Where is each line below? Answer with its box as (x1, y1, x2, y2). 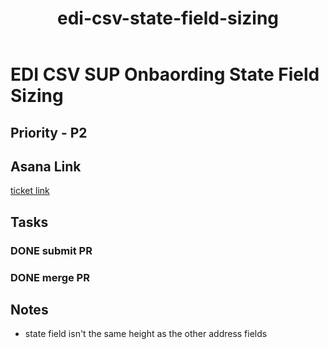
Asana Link (10, 158, 82, 175)
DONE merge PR (10, 270, 90, 284)
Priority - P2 (10, 124, 88, 141)
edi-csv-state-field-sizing (56, 7, 280, 30)
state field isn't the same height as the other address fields (24, 328, 268, 340)
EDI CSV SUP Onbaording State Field (10, 63, 320, 86)
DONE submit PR (10, 243, 93, 257)
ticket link (10, 185, 50, 197)
